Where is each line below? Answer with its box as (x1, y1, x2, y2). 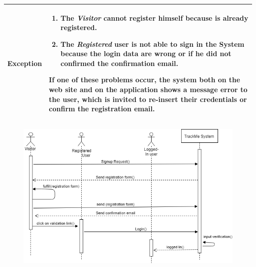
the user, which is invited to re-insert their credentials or (49, 94, 247, 104)
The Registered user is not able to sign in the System (61, 38, 245, 49)
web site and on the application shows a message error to (49, 84, 248, 95)
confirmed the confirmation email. (61, 58, 178, 68)
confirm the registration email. (49, 103, 155, 114)
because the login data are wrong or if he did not (61, 48, 231, 59)
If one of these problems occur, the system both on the (49, 74, 240, 85)
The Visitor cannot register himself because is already (61, 12, 249, 23)
